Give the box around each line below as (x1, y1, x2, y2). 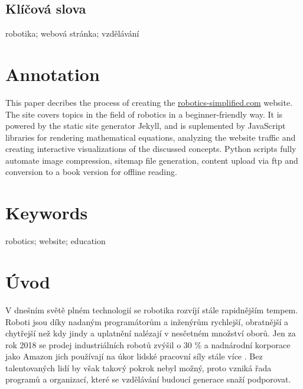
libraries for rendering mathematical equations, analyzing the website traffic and (5, 131, 296, 143)
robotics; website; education (5, 235, 106, 247)
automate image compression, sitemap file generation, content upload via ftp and (5, 154, 298, 166)
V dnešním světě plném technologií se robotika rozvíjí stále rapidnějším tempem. (5, 303, 298, 316)
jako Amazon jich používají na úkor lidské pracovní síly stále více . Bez (5, 350, 263, 362)
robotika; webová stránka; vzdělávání (5, 27, 139, 40)
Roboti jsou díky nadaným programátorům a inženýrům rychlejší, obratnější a (5, 315, 289, 328)
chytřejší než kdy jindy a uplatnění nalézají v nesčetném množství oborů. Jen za (5, 327, 296, 339)
